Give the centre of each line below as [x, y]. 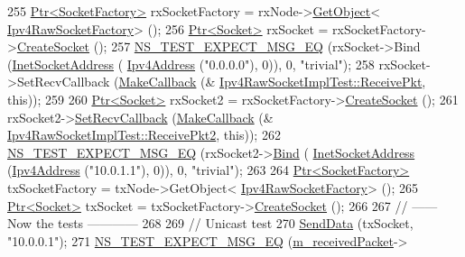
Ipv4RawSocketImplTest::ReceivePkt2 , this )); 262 [144, 135]
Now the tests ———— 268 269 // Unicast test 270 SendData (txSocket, [210, 223]
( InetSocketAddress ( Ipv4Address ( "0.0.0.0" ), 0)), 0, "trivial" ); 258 [191, 64]
